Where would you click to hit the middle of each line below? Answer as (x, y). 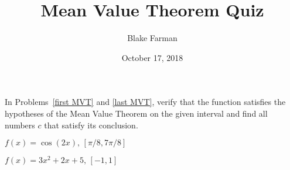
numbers (20, 125)
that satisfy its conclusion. (91, 125)
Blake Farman (152, 38)
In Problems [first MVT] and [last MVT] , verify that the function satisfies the (145, 102)
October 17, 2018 (152, 57)
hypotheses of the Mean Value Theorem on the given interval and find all (136, 113)
